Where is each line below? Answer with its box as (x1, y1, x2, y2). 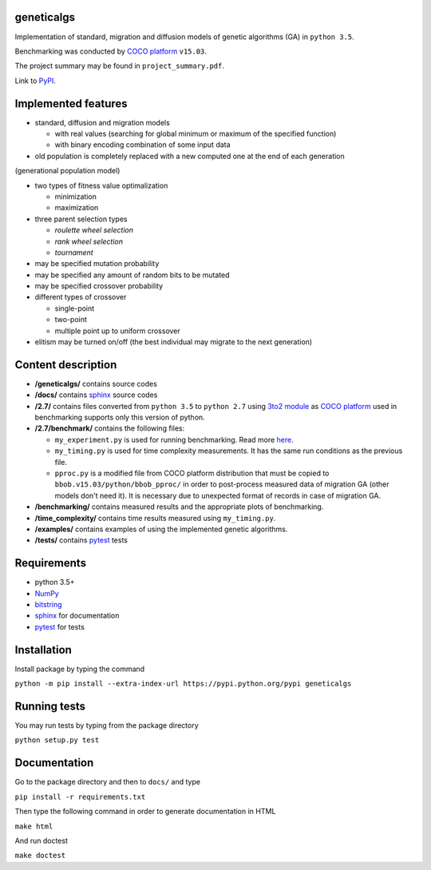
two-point (54, 315, 88, 324)
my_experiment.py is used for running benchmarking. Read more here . (54, 435, 295, 444)
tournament (54, 248, 93, 257)
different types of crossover (34, 292, 127, 302)
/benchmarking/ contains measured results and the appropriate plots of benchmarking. (34, 502, 324, 511)
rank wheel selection (54, 236, 124, 246)
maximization (54, 203, 99, 213)
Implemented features (14, 97, 128, 110)
